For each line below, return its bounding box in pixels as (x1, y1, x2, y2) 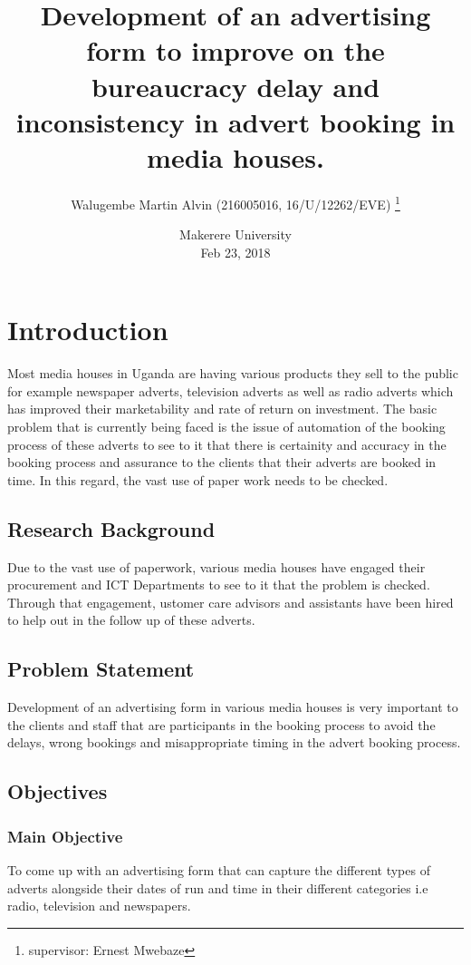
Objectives (7, 777, 108, 805)
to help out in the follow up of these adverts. (7, 610, 255, 629)
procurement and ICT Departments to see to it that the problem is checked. (7, 575, 430, 594)
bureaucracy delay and (91, 67, 380, 104)
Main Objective (7, 824, 123, 847)
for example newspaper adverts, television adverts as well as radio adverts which (7, 381, 454, 400)
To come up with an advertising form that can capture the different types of (7, 860, 430, 879)
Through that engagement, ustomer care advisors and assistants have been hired (7, 592, 454, 611)
